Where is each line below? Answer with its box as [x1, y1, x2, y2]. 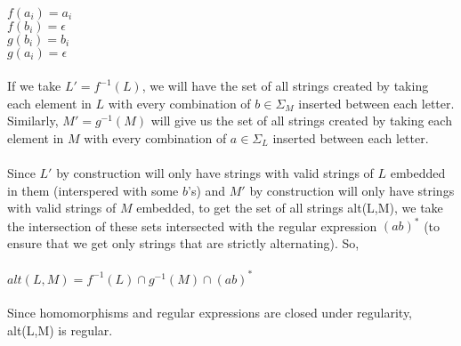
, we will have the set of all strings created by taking [142, 76, 429, 95]
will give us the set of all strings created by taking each [150, 111, 452, 130]
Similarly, [7, 111, 59, 130]
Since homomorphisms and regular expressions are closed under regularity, [7, 303, 413, 322]
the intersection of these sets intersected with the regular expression [7, 216, 377, 235]
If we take [7, 76, 61, 95]
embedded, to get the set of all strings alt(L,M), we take [136, 198, 443, 217]
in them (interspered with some [7, 181, 179, 199]
